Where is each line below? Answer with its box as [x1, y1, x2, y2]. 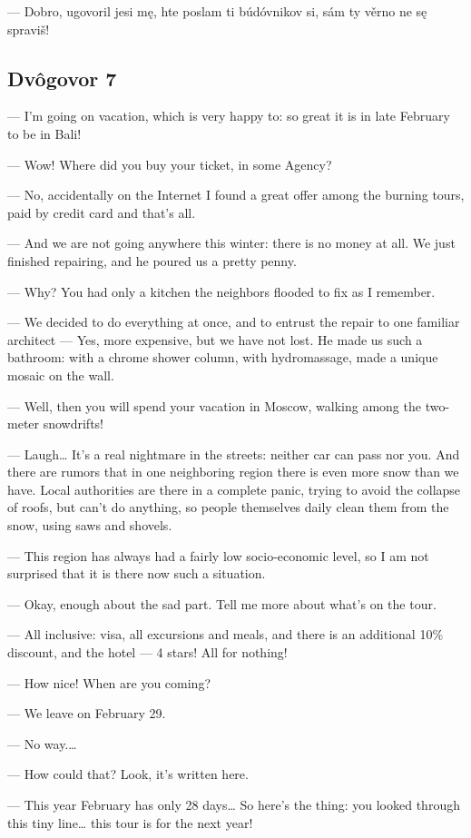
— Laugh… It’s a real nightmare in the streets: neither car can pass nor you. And [7, 444, 460, 463]
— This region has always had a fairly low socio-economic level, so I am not [7, 546, 429, 565]
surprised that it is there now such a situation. [7, 564, 266, 583]
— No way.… [7, 734, 77, 753]
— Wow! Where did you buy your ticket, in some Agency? [7, 154, 332, 173]
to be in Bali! [7, 123, 82, 143]
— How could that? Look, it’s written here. [7, 764, 249, 784]
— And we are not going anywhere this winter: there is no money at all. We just [7, 233, 456, 252]
